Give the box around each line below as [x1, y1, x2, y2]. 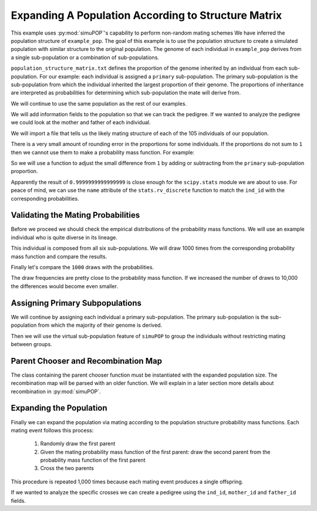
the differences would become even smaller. [11, 282, 119, 290]
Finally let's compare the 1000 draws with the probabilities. [11, 264, 154, 271]
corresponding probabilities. [11, 195, 79, 202]
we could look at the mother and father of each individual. [11, 119, 151, 126]
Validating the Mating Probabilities [11, 210, 140, 220]
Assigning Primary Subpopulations [11, 298, 142, 308]
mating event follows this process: [11, 427, 94, 434]
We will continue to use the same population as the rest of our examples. [11, 100, 187, 107]
